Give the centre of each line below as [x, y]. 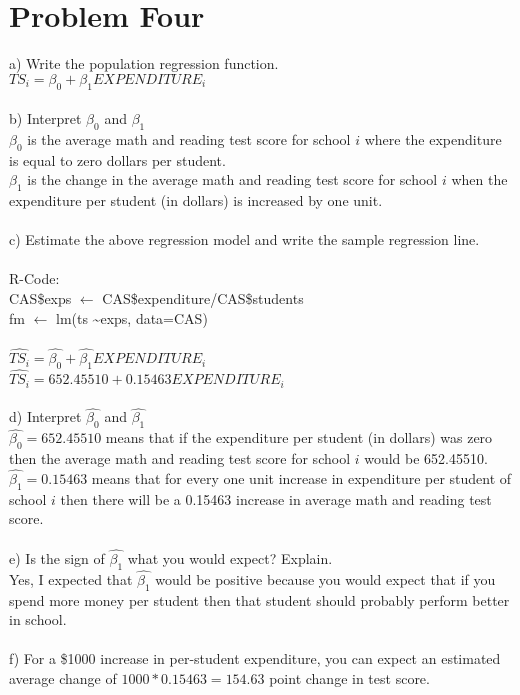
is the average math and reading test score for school [189, 138]
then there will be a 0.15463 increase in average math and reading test [276, 498]
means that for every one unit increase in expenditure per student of [301, 477]
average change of [63, 677]
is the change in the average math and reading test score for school [232, 179]
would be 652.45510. [426, 458]
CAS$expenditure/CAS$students [203, 298]
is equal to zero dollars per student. [117, 159]
